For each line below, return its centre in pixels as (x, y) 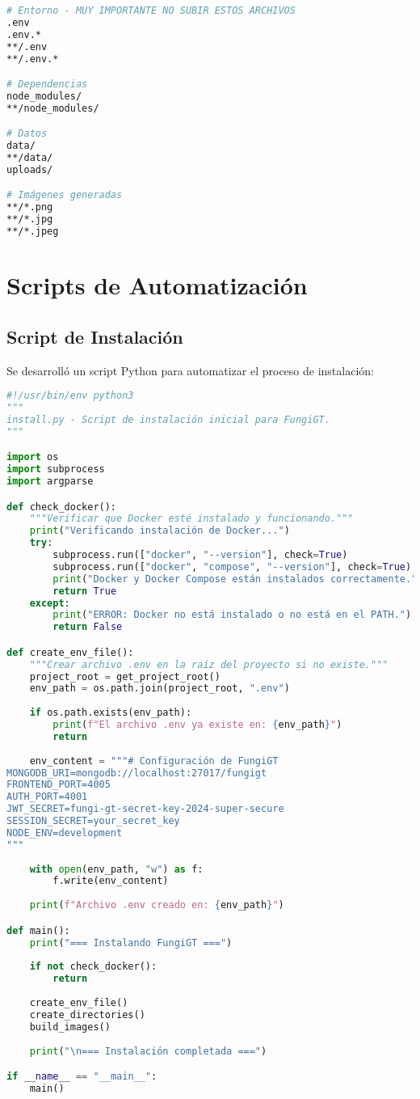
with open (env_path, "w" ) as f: (116, 869)
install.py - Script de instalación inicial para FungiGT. (168, 419)
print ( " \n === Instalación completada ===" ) (148, 1051)
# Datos (27, 134)
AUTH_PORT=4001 (47, 797)
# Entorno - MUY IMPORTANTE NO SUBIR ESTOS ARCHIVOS (151, 11)
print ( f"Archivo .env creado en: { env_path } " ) (157, 905)
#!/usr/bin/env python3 (70, 396)
